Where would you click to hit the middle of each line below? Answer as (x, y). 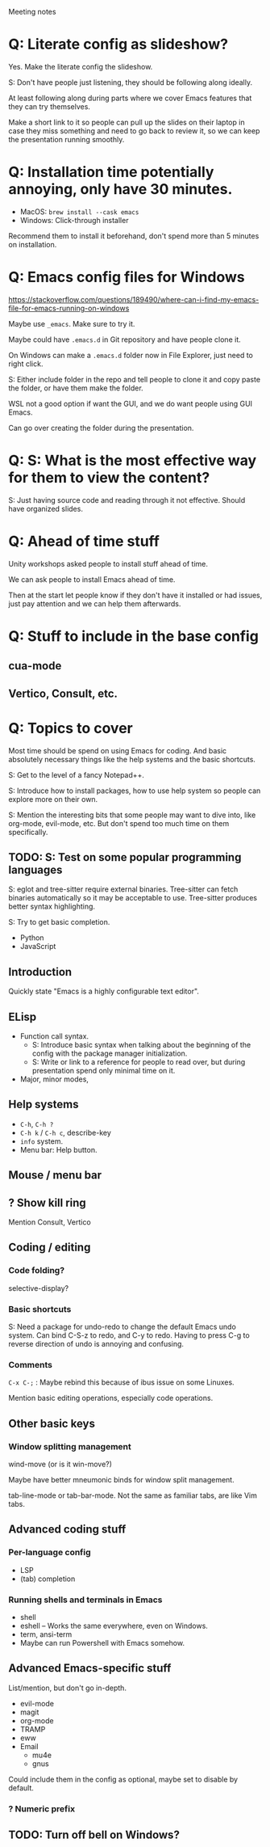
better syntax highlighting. (52, 907)
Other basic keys (52, 1423)
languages (35, 869)
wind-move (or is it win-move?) (60, 1464)
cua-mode (35, 666)
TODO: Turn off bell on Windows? (94, 1835)
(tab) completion (48, 1579)
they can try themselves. (50, 106)
